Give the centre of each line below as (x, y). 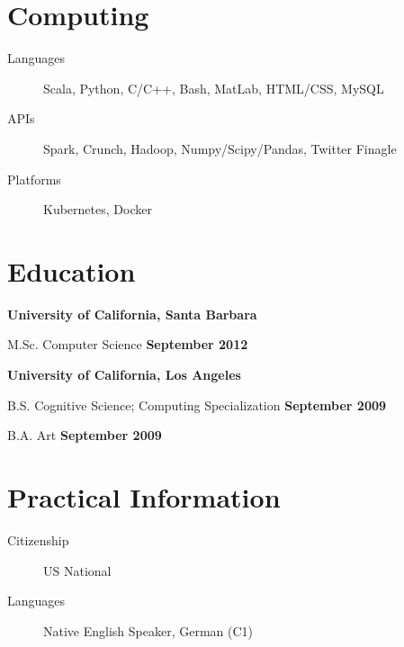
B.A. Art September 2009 (85, 435)
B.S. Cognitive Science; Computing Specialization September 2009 (197, 404)
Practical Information (144, 496)
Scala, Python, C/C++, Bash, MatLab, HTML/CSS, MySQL (214, 88)
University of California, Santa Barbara (132, 314)
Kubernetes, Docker (98, 209)
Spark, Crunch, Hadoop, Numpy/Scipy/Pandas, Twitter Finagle (220, 148)
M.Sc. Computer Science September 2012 (128, 344)
